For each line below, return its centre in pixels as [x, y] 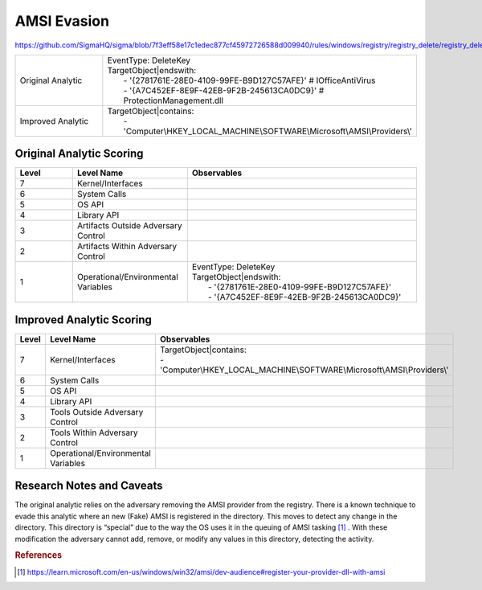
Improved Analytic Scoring [83, 320]
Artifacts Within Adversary [127, 247]
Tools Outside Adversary [96, 412]
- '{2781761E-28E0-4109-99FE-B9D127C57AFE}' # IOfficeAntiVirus [249, 80]
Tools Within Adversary [94, 432]
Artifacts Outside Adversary [129, 226]
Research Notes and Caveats [89, 486]
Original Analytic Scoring [79, 154]
